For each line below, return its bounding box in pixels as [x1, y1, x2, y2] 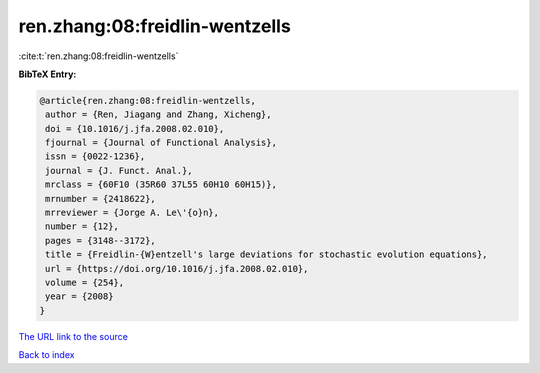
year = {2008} [45, 291, 114, 302]
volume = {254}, [45, 277, 125, 288]
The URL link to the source [18, 330, 129, 342]
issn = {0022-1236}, [45, 151, 146, 162]
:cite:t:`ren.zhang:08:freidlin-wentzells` [18, 50, 179, 62]
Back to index [18, 349, 75, 361]
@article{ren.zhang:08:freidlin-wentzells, [39, 95, 257, 106]
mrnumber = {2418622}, [45, 193, 157, 204]
